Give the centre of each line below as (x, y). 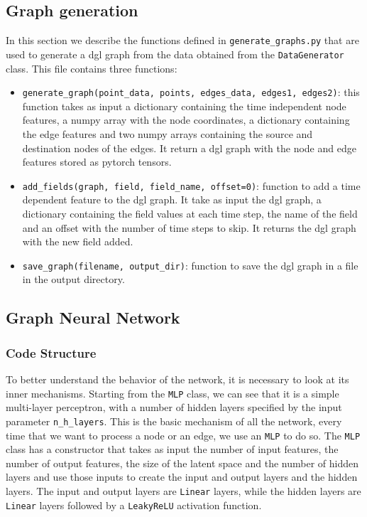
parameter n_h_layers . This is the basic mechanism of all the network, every (174, 421)
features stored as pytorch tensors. (97, 162)
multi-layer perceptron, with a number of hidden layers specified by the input (174, 407)
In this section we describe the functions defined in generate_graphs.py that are (182, 40)
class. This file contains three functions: (92, 68)
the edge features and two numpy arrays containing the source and (168, 133)
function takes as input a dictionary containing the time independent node (184, 106)
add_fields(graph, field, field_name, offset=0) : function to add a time (191, 185)
